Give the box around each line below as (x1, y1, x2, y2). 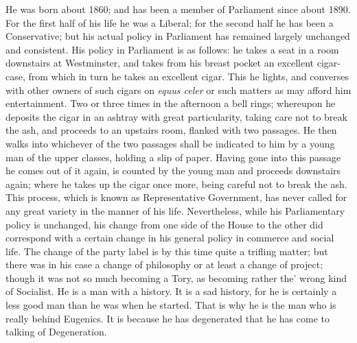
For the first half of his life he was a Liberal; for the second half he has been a (5, 15, 334, 29)
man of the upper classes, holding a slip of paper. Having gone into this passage (5, 150, 341, 164)
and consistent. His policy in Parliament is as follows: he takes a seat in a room (5, 42, 339, 56)
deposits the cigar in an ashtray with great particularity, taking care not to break (5, 109, 347, 123)
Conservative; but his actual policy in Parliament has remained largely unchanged (5, 29, 350, 43)
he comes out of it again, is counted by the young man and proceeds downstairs (5, 163, 341, 178)
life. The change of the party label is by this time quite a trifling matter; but (5, 244, 328, 258)
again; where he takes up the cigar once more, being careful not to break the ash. (5, 176, 347, 191)
